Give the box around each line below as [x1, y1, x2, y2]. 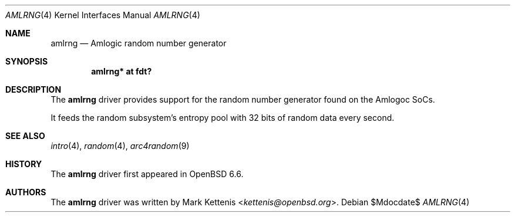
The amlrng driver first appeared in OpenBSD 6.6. [51, 169, 244, 179]
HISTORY [5, 159, 42, 169]
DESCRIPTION [5, 84, 62, 94]
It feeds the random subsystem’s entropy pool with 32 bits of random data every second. [51, 113, 395, 123]
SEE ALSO [5, 131, 45, 141]
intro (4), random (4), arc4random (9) [51, 141, 190, 151]
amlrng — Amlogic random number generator [51, 38, 227, 48]
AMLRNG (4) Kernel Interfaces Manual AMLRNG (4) [5, 10, 200, 20]
